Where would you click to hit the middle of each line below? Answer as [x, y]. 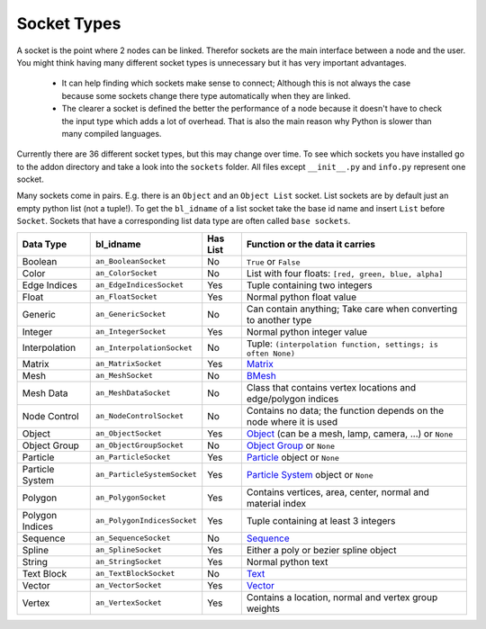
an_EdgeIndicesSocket [139, 285]
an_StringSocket [128, 562]
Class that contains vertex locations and [331, 387]
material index [276, 503]
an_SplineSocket [128, 550]
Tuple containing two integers [309, 285]
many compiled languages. [112, 133]
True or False [273, 261]
